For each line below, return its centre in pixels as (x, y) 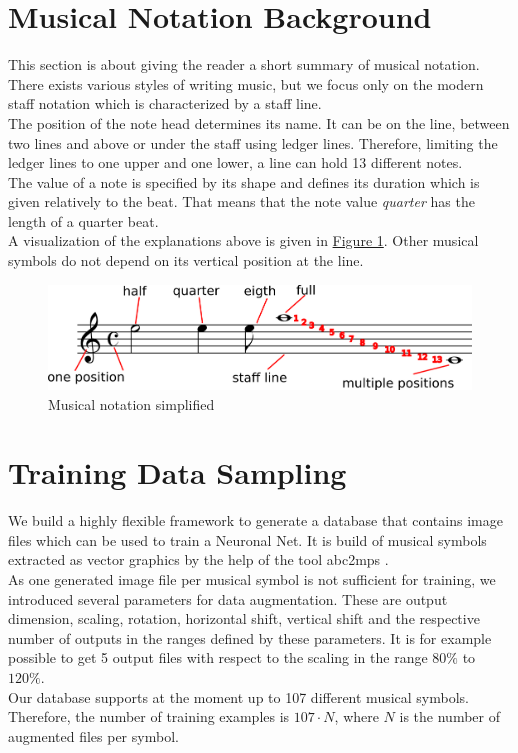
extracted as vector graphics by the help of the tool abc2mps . (198, 559)
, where (356, 716)
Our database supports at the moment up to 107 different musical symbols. (239, 696)
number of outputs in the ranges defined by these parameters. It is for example (250, 637)
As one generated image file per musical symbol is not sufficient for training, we (252, 579)
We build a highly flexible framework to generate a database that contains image (255, 520)
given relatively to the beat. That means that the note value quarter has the (241, 201)
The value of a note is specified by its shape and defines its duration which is (244, 181)
